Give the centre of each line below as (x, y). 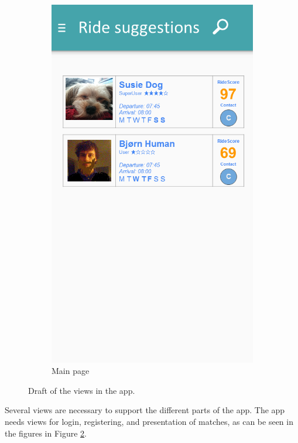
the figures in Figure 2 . (46, 433)
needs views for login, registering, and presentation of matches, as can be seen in (149, 421)
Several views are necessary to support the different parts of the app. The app (145, 410)
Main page (71, 371)
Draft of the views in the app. (82, 390)
